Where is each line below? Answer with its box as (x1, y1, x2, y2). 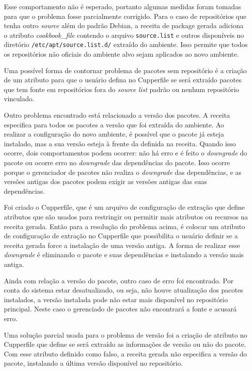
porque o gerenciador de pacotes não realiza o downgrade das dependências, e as (4, 167, 242, 177)
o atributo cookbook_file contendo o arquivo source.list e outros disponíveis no (4, 30, 244, 40)
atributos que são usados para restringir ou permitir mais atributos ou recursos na (4, 212, 248, 221)
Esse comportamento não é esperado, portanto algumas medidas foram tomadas (4, 1, 241, 11)
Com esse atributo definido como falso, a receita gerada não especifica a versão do (4, 348, 247, 358)
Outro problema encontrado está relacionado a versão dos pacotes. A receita (4, 110, 230, 120)
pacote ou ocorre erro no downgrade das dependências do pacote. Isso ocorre (4, 157, 230, 168)
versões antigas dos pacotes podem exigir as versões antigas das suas (4, 176, 207, 186)
